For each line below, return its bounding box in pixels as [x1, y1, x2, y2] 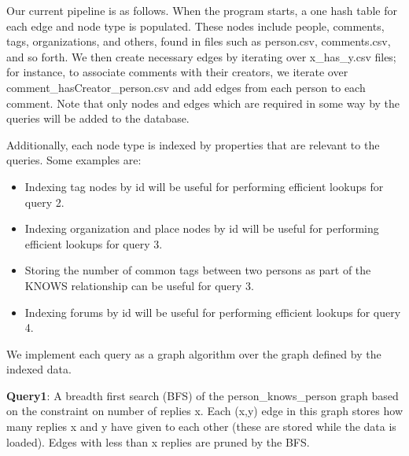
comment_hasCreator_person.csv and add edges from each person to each [6, 79, 366, 95]
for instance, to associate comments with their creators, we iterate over [6, 64, 348, 80]
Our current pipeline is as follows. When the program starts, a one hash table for [6, 2, 397, 18]
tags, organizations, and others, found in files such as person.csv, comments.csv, [6, 33, 391, 50]
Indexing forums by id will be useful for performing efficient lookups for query [24, 303, 401, 320]
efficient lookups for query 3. [24, 235, 163, 252]
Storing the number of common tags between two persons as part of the [24, 262, 371, 278]
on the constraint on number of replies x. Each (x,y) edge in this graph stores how [6, 403, 403, 419]
